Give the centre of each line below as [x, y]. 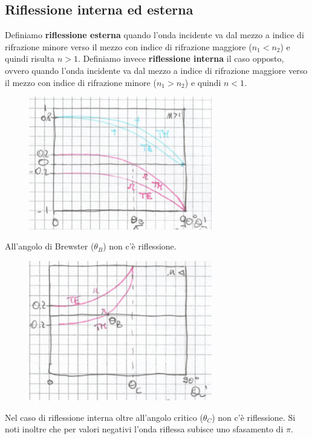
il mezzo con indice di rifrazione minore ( [81, 82]
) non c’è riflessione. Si [254, 417]
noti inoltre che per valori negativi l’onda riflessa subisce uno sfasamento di [144, 429]
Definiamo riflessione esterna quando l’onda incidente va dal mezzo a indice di [154, 35]
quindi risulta [30, 58]
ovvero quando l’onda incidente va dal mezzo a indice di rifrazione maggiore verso [156, 70]
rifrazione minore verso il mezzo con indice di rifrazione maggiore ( [128, 46]
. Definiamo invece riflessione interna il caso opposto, [181, 58]
